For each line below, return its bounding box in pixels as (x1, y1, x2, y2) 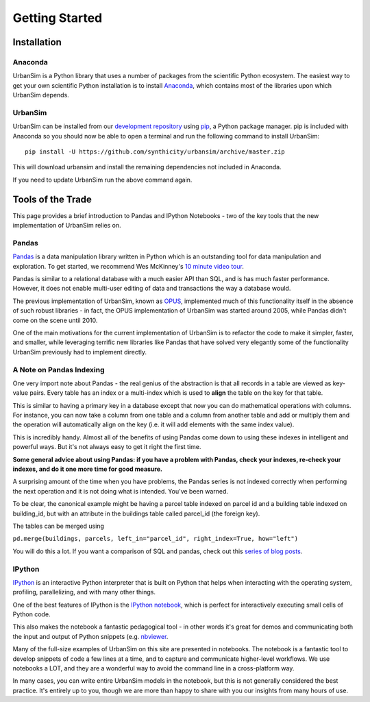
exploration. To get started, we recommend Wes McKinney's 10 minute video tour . (12, 262, 245, 270)
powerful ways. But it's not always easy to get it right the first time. (12, 443, 201, 451)
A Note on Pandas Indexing (12, 365, 106, 374)
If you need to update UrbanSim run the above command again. (12, 175, 193, 184)
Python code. (12, 610, 51, 618)
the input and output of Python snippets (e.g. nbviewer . (12, 632, 169, 640)
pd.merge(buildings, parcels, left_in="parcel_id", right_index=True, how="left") (12, 535, 298, 543)
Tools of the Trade (12, 193, 92, 205)
